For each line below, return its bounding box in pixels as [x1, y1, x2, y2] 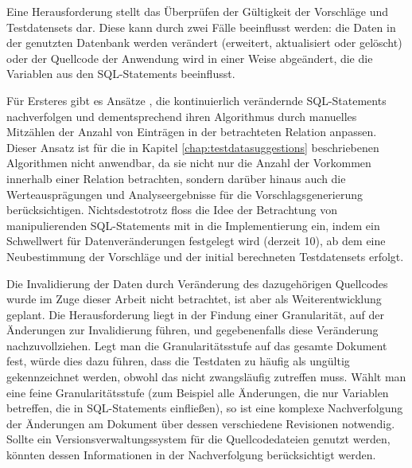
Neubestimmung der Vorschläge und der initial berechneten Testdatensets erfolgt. [6, 248, 404, 264]
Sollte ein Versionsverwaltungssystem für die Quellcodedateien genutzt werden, [6, 431, 391, 447]
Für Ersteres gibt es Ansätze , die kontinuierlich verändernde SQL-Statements [6, 92, 387, 108]
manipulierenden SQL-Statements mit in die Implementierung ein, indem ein [6, 216, 380, 233]
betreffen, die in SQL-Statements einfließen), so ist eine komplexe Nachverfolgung [6, 400, 403, 416]
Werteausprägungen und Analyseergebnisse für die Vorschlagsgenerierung [6, 185, 363, 202]
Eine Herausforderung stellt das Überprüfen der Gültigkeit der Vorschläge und [6, 3, 389, 19]
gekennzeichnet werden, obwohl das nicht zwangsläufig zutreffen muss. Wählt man [6, 369, 406, 385]
